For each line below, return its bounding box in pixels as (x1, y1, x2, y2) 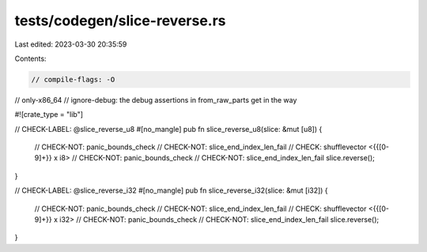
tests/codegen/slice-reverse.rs (14, 12, 226, 29)
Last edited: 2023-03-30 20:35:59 (14, 39, 127, 49)
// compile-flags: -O (31, 75, 115, 84)
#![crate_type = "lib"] (14, 110, 83, 119)
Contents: (14, 54, 47, 63)
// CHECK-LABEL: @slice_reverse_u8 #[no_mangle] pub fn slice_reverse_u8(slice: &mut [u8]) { (14, 124, 323, 134)
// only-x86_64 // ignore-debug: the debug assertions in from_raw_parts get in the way (14, 95, 297, 104)
